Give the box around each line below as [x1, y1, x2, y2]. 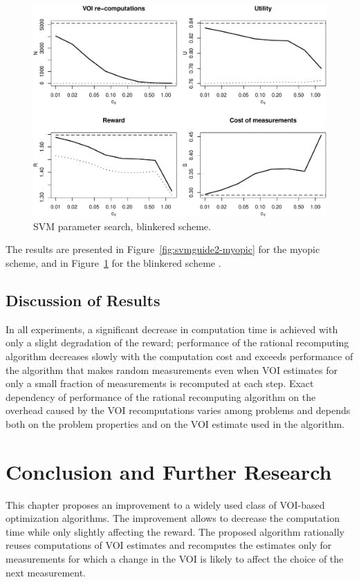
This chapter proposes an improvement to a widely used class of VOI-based [6, 497, 325, 511]
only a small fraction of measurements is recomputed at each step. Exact [6, 376, 314, 391]
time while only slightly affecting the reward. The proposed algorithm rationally [6, 524, 344, 538]
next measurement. [6, 565, 86, 579]
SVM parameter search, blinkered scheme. [33, 218, 211, 233]
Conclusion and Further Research [6, 457, 332, 485]
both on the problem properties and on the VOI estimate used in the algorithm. [6, 416, 345, 431]
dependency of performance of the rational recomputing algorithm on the [6, 389, 316, 404]
